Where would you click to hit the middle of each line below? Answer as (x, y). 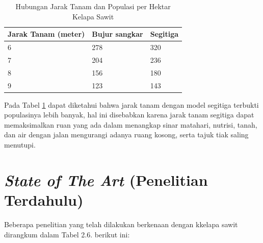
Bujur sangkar (117, 34)
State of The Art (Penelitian (106, 180)
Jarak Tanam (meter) (46, 34)
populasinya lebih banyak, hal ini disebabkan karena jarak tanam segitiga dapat (129, 115)
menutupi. (20, 145)
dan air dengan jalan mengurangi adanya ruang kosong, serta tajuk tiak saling (126, 135)
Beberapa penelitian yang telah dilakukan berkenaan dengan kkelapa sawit (121, 224)
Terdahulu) (44, 200)
